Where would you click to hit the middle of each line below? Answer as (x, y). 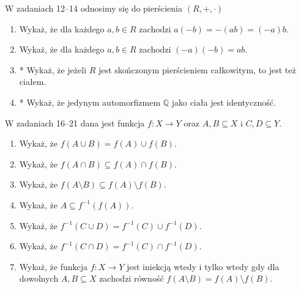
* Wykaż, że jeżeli (53, 69)
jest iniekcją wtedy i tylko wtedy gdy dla (203, 266)
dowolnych (39, 278)
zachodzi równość (132, 278)
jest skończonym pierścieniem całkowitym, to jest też (197, 69)
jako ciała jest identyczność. (224, 102)
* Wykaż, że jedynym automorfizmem (90, 102)
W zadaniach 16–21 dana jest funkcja (75, 123)
